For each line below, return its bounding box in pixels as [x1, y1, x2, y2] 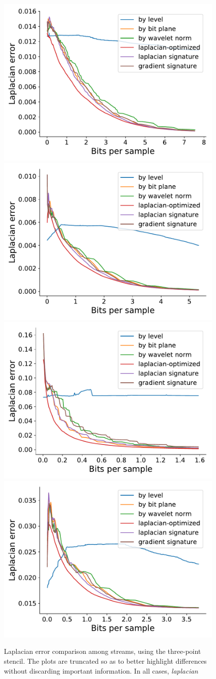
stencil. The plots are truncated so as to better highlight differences [4, 655, 207, 666]
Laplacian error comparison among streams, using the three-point [4, 646, 201, 656]
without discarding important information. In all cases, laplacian [4, 665, 198, 676]
